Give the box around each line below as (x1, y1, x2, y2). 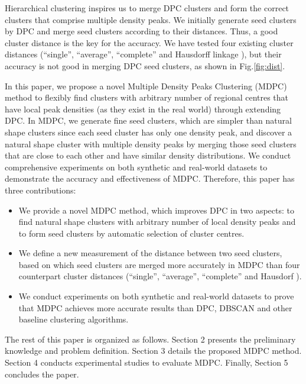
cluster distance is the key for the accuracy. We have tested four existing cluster (5, 36, 294, 49)
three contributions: (5, 183, 76, 196)
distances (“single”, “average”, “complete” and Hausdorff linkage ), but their (5, 48, 282, 60)
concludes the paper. (5, 367, 79, 380)
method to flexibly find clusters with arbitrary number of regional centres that (5, 91, 289, 104)
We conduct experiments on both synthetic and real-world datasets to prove (18, 290, 294, 302)
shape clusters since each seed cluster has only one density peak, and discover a (5, 125, 292, 138)
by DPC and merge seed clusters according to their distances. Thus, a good (5, 25, 278, 37)
